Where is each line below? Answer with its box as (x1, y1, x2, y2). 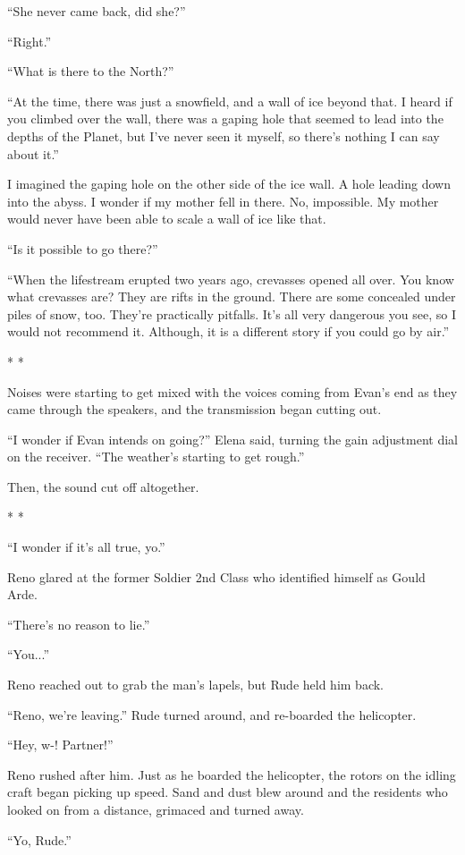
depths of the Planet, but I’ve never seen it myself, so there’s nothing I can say (7, 126, 440, 145)
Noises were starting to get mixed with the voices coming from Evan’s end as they (7, 382, 458, 401)
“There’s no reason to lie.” (7, 614, 150, 633)
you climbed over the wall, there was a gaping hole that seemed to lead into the (7, 109, 444, 128)
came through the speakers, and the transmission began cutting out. (7, 400, 382, 419)
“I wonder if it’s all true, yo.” (7, 538, 165, 556)
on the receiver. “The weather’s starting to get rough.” (7, 447, 305, 466)
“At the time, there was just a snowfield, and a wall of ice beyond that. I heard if (7, 91, 452, 110)
